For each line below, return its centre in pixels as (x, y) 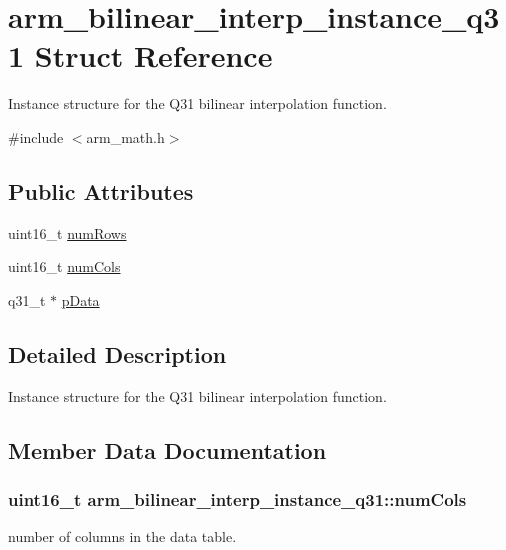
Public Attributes (101, 190)
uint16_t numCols (64, 266)
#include (36, 136)
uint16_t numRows (67, 232)
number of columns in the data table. (122, 536)
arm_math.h (125, 136)
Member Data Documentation (167, 449)
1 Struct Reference (140, 55)
